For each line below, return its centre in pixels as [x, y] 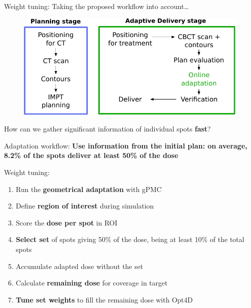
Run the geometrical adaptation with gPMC [89, 189]
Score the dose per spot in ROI [67, 222]
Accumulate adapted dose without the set [79, 266]
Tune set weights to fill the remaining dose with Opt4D [104, 299]
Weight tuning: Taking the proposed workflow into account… [97, 6]
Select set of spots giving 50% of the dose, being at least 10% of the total [130, 239]
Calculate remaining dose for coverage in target [92, 283]
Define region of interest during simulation [85, 206]
